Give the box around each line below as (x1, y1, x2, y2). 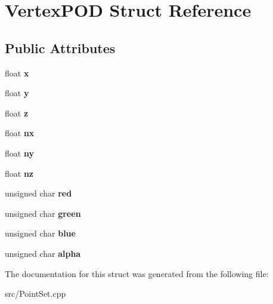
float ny (5, 146, 34, 159)
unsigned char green (5, 207, 81, 219)
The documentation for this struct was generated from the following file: (5, 267, 269, 280)
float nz (5, 167, 34, 179)
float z (5, 106, 29, 119)
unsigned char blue (5, 227, 76, 239)
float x (5, 66, 29, 79)
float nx (5, 127, 35, 139)
